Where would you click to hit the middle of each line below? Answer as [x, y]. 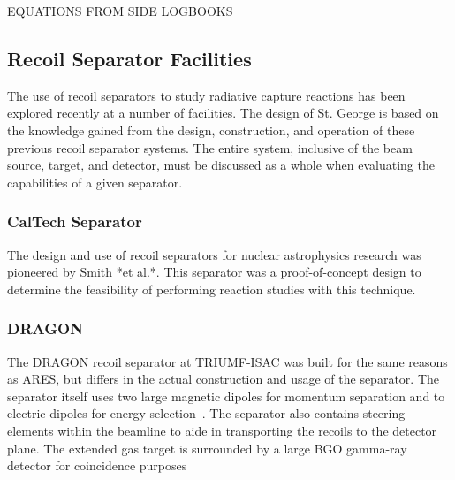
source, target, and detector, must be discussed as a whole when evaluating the [221, 165]
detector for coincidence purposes [97, 465]
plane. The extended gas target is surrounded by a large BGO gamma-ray [207, 448]
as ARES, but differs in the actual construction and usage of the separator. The [223, 379]
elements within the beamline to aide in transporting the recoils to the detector [222, 430]
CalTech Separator [75, 221]
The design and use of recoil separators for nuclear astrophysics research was [214, 254]
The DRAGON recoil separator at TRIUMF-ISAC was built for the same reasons [227, 361]
